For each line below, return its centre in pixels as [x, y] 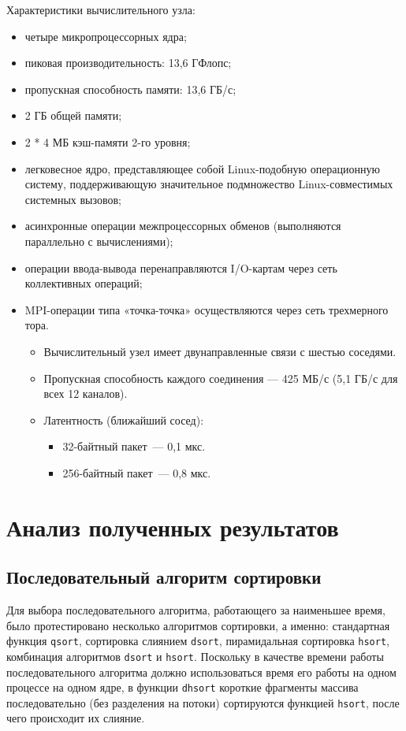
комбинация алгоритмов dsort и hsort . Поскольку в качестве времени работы [195, 656]
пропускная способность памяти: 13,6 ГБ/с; [130, 89]
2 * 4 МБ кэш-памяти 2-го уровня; [108, 141]
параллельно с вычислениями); [99, 241]
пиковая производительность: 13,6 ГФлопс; [128, 63]
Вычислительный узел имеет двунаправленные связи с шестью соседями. [220, 351]
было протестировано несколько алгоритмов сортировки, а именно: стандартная [198, 625]
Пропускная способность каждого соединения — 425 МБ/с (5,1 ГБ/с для [221, 378]
